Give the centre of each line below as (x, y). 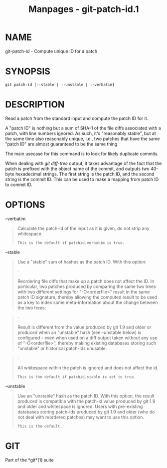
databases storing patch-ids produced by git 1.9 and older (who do (86, 411)
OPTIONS (25, 205)
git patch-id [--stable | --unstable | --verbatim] (60, 84)
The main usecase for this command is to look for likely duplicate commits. (82, 153)
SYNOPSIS (28, 71)
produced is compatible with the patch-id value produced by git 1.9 (86, 401)
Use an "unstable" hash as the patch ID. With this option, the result (86, 395)
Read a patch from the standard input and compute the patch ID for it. (77, 118)
